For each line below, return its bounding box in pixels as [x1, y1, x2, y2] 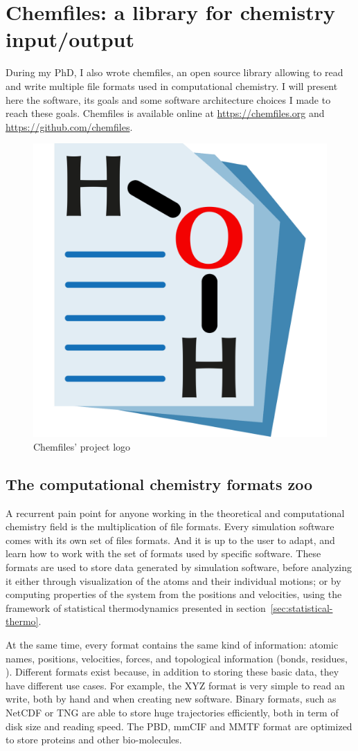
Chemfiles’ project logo [33, 439, 131, 453]
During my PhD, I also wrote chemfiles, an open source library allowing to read [6, 65, 343, 80]
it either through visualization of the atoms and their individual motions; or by [6, 573, 341, 588]
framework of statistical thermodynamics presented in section [6, 600, 266, 615]
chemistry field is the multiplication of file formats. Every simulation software [6, 519, 334, 534]
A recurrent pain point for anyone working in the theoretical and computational [6, 505, 345, 520]
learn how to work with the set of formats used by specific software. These [6, 546, 321, 561]
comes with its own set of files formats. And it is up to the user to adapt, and [6, 532, 335, 547]
